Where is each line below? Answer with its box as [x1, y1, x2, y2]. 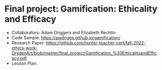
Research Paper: [11, 40, 45, 45]
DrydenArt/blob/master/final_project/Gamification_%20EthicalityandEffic [11, 50, 157, 56]
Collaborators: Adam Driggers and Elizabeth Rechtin [11, 29, 116, 35]
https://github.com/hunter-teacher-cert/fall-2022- [46, 40, 146, 45]
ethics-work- [11, 45, 38, 51]
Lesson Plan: [11, 60, 37, 66]
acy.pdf [11, 55, 27, 61]
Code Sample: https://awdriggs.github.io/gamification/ [11, 35, 121, 41]
